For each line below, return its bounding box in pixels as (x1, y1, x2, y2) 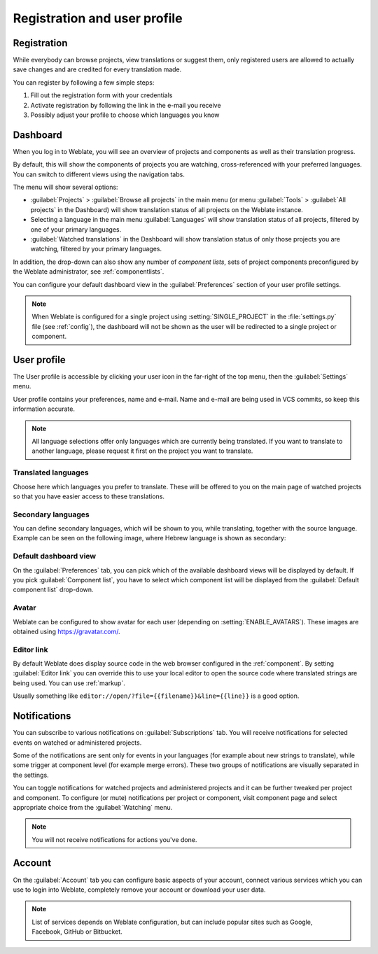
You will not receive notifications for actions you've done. (31, 835, 197, 843)
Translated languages (13, 468, 89, 477)
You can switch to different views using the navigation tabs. (13, 170, 185, 178)
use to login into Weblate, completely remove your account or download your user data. (13, 885, 266, 894)
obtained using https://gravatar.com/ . (13, 627, 120, 636)
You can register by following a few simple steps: (13, 78, 155, 87)
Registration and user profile (13, 10, 183, 26)
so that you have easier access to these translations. (13, 492, 164, 500)
